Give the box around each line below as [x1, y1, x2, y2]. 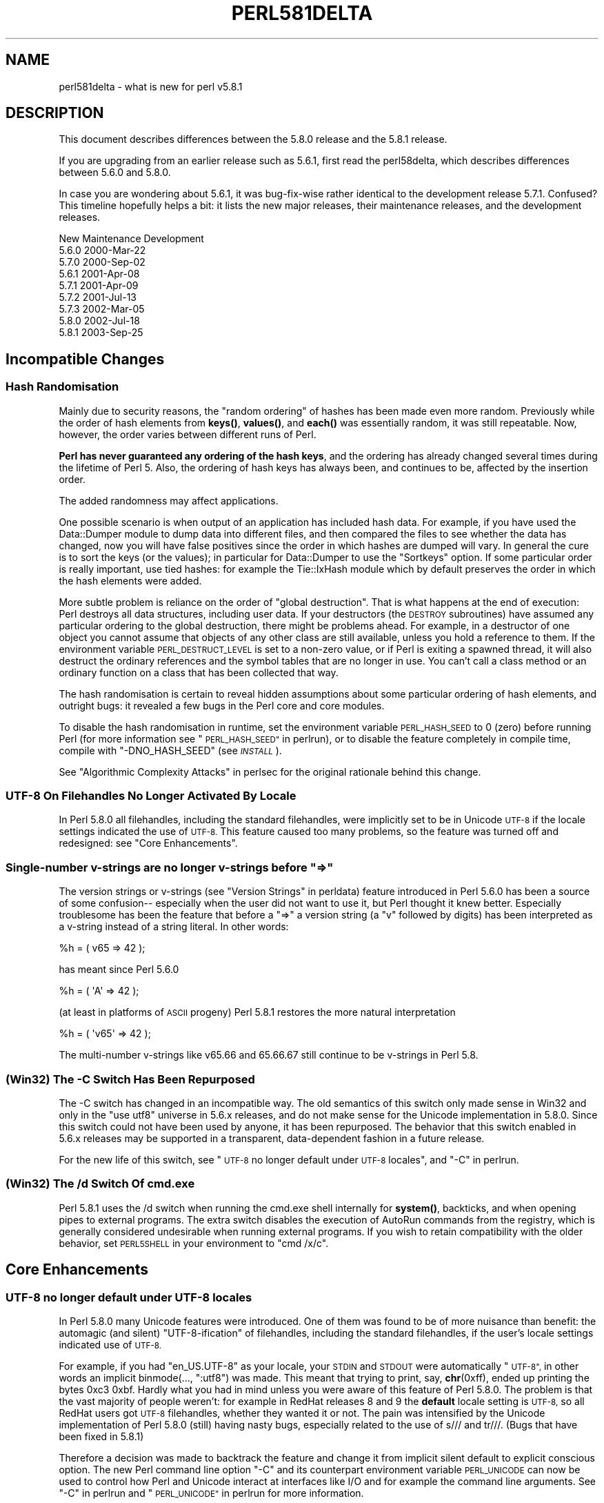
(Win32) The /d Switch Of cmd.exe [6, 1177, 195, 1191]
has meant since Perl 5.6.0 [59, 963, 179, 976]
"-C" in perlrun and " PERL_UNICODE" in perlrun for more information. [59, 1486, 364, 1499]
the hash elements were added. [59, 574, 202, 587]
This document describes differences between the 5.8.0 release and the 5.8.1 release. [59, 133, 447, 146]
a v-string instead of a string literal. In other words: [59, 921, 289, 933]
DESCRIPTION [6, 104, 104, 122]
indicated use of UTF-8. [59, 1338, 162, 1350]
